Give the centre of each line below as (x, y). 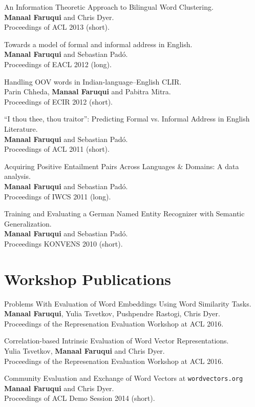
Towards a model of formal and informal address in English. (98, 44)
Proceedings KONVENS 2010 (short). (63, 243)
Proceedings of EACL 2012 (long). (58, 64)
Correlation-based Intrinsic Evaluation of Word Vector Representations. (116, 341)
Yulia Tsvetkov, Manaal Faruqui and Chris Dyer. (84, 350)
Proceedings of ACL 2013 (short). (57, 27)
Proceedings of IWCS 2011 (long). (58, 196)
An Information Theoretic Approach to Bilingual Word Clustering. (109, 7)
